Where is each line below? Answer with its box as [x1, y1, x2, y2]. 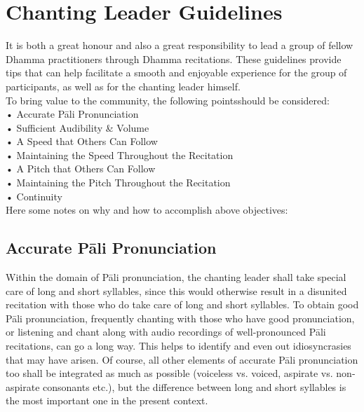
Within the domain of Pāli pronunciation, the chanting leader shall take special [6, 270, 346, 284]
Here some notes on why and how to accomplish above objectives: [6, 202, 288, 217]
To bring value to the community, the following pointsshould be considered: [6, 92, 330, 107]
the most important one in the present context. [6, 393, 208, 408]
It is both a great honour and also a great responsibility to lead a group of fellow [6, 38, 353, 53]
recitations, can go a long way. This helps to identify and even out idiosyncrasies [6, 338, 351, 353]
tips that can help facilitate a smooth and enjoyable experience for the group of [6, 65, 347, 80]
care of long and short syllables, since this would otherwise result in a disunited [6, 283, 347, 298]
